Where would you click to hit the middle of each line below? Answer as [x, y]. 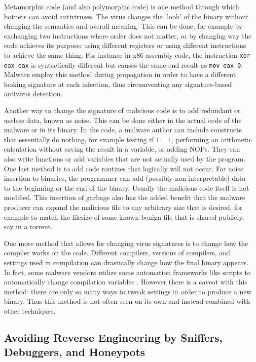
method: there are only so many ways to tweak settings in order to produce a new [128, 291]
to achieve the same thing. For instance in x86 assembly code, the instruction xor [127, 55]
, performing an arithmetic [212, 139]
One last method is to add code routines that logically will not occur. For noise [124, 168]
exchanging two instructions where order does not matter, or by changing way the [128, 35]
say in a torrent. [28, 226]
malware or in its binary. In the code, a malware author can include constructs [123, 130]
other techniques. [30, 310]
